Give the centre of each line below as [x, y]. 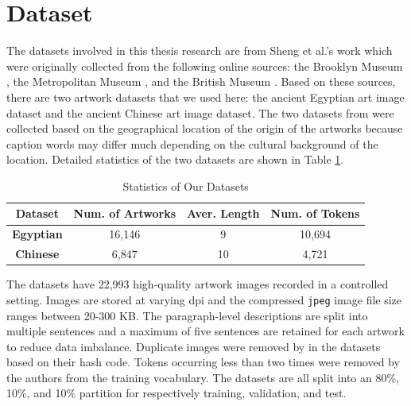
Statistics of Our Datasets [186, 186]
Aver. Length [223, 213]
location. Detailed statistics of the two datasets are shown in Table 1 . [175, 159]
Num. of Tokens [315, 213]
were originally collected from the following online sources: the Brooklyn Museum [205, 66]
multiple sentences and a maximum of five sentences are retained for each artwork [205, 331]
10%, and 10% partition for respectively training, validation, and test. [176, 393]
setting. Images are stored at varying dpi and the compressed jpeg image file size [204, 299]
